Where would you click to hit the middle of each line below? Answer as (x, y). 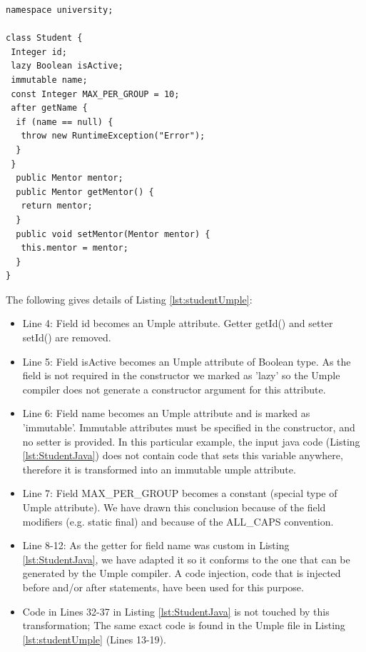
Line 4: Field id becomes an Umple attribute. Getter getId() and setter (178, 323)
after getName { (49, 108)
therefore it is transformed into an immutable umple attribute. (159, 469)
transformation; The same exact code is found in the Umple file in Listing (184, 625)
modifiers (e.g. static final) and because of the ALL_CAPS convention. (178, 521)
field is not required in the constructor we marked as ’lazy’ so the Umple (181, 375)
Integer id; (39, 52)
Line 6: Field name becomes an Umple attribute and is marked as (166, 413)
